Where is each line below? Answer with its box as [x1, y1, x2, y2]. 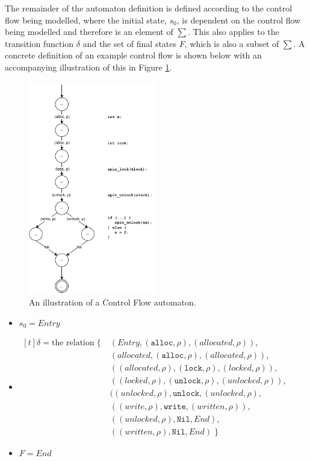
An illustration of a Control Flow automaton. [29, 296, 196, 309]
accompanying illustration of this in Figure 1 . [5, 60, 172, 73]
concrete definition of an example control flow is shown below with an [5, 49, 262, 61]
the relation [51, 339, 95, 348]
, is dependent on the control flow [176, 13, 301, 26]
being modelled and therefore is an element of [5, 25, 173, 38]
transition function [5, 37, 74, 49]
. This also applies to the [187, 25, 279, 38]
